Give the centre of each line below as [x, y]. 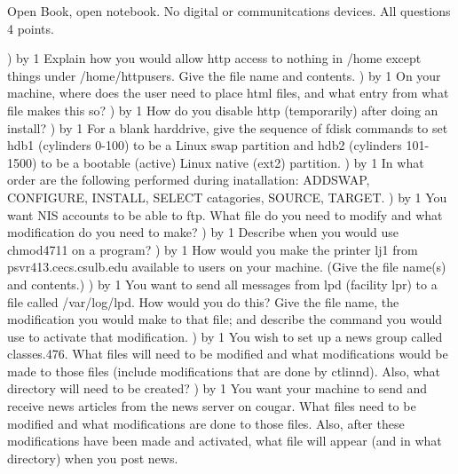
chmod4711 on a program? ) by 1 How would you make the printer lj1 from [213, 249]
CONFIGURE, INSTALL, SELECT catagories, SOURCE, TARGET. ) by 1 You [227, 197]
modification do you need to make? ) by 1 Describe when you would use [203, 232]
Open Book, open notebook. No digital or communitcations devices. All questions [229, 11]
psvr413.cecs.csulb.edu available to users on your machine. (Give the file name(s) [227, 267]
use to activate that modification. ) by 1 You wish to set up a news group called [225, 336]
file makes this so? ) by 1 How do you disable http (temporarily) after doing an [223, 110]
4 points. [31, 28]
